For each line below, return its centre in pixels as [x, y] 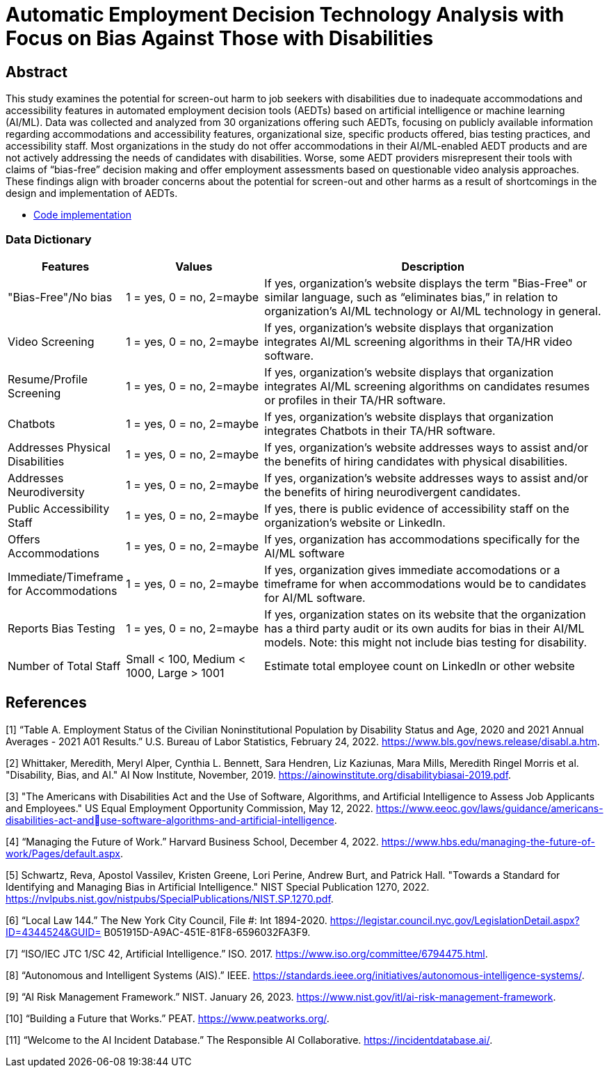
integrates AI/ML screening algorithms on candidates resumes [427, 386]
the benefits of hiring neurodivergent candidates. [392, 492]
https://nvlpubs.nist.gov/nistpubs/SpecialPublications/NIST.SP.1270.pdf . [170, 898]
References [46, 703]
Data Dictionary [49, 239]
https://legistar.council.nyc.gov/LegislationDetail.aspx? [455, 920]
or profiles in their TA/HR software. [355, 400]
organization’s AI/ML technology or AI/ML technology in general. [433, 311]
